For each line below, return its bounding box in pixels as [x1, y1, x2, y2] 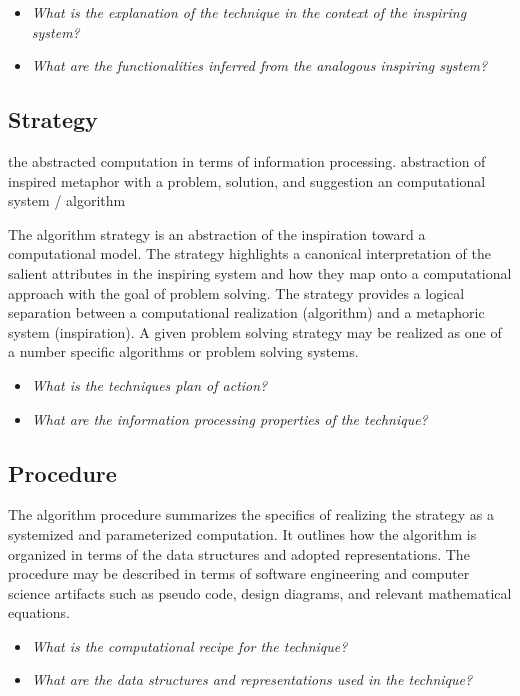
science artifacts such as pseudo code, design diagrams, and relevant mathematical [8, 582, 512, 603]
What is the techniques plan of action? [31, 374, 268, 395]
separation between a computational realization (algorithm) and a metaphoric [8, 302, 485, 323]
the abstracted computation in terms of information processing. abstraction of [8, 150, 486, 171]
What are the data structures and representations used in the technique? [31, 669, 473, 690]
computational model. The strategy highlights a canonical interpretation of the [8, 243, 491, 264]
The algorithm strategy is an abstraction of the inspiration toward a [8, 223, 426, 244]
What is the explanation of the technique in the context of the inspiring [31, 2, 467, 22]
